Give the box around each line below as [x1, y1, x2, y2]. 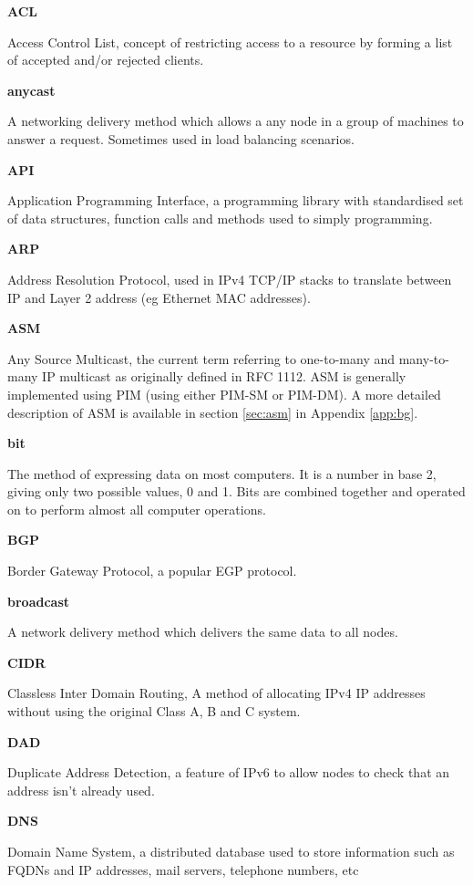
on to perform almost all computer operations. [7, 499, 266, 518]
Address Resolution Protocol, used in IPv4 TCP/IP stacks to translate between [7, 269, 452, 288]
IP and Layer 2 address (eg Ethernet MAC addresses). [7, 287, 311, 307]
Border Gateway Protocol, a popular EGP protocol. [7, 561, 297, 580]
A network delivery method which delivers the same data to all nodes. [7, 622, 398, 641]
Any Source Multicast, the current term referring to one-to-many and [7, 349, 396, 368]
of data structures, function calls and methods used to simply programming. [7, 208, 433, 227]
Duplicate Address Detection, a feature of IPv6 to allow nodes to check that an [7, 763, 450, 782]
